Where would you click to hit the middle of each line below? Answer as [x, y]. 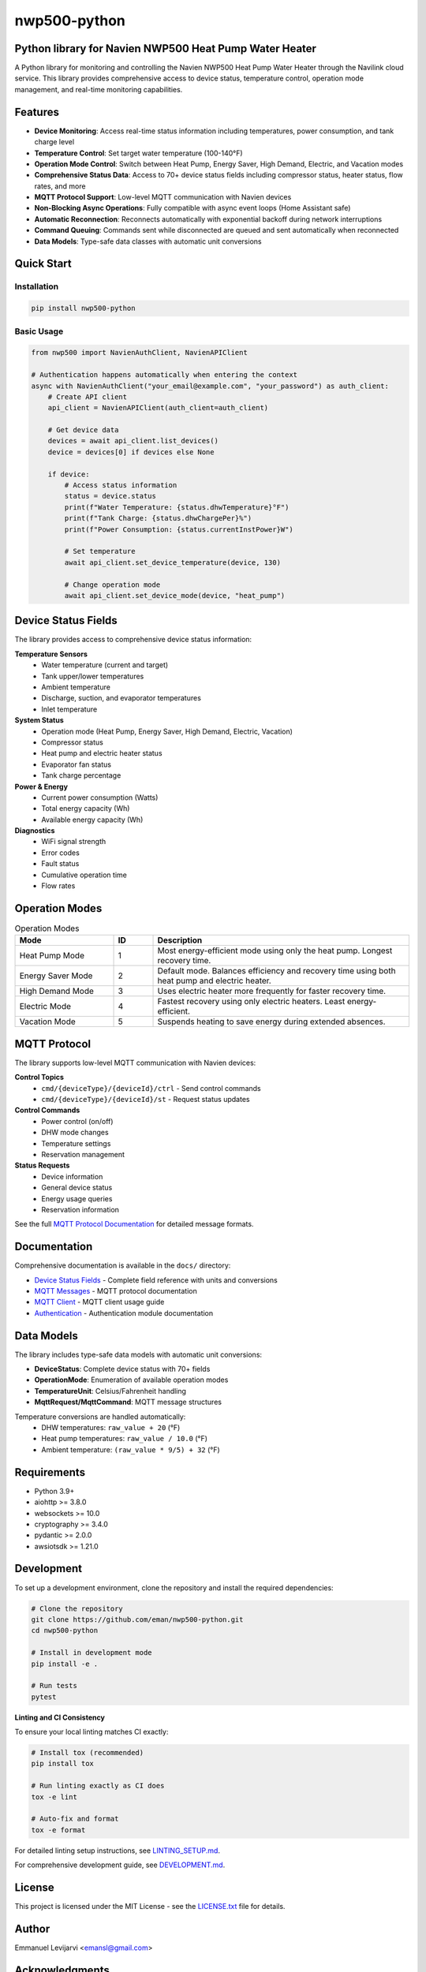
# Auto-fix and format [75, 1819]
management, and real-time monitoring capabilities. [99, 89]
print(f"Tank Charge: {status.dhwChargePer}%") [158, 518]
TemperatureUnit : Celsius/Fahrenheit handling [110, 1391]
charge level [54, 142]
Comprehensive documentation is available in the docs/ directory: [123, 1265]
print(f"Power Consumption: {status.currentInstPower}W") [179, 529]
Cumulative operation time [84, 875]
